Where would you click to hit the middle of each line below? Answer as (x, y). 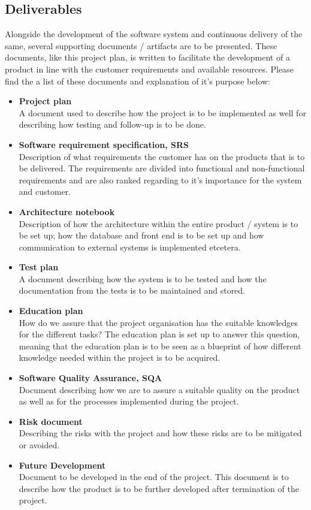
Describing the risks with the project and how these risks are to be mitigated (160, 433)
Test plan (39, 267)
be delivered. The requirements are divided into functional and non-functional (162, 168)
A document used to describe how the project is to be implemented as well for (162, 112)
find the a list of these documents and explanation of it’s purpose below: (138, 81)
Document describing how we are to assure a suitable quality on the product (159, 389)
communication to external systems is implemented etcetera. (130, 247)
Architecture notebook (67, 211)
